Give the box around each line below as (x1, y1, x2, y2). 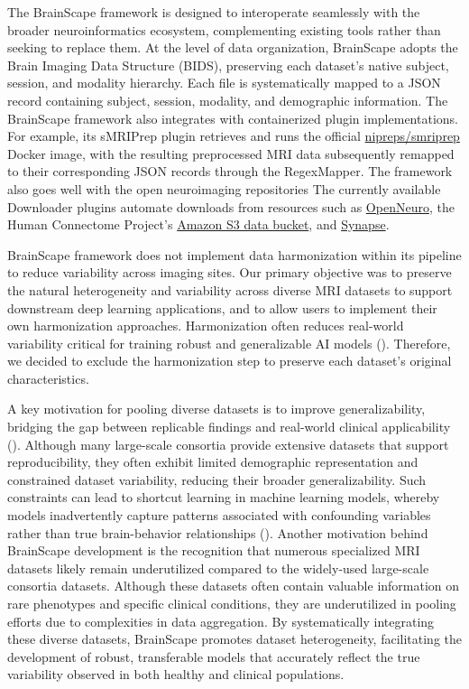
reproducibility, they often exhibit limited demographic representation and (7, 452, 418, 471)
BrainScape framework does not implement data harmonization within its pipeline (7, 245, 462, 264)
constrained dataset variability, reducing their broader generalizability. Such (7, 470, 427, 489)
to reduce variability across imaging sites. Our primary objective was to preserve (7, 263, 452, 282)
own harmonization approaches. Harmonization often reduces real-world (7, 316, 404, 335)
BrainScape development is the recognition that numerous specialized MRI (7, 541, 420, 560)
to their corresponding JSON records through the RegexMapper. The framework (7, 162, 453, 181)
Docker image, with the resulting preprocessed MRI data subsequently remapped (7, 144, 455, 163)
